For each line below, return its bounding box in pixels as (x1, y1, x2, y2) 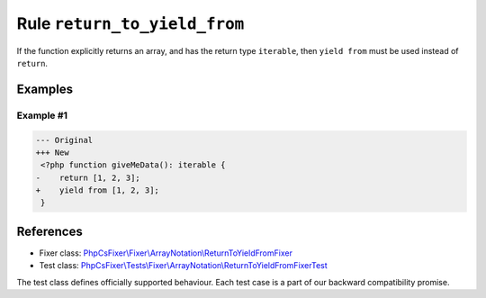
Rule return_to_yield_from (16, 14, 245, 33)
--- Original (35, 135, 94, 145)
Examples (16, 81, 74, 96)
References (16, 223, 83, 239)
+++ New (35, 147, 69, 158)
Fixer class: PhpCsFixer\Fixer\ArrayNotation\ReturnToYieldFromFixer (39, 248, 292, 258)
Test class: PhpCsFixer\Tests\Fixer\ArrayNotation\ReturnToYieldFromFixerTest (39, 260, 328, 271)
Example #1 (16, 109, 67, 122)
